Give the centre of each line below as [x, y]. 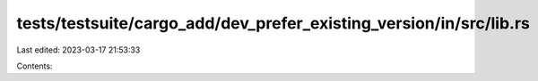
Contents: [35, 66]
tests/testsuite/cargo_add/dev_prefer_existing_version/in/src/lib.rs [273, 23]
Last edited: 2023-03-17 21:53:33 [78, 50]
